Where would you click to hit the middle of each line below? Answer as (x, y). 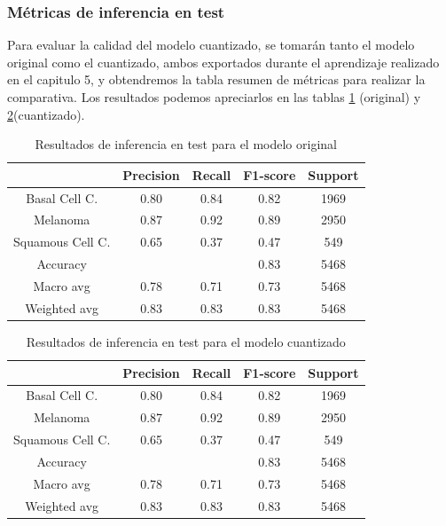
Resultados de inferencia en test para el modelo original (186, 144)
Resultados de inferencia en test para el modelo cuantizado (186, 341)
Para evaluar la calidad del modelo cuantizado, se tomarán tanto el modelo (211, 45)
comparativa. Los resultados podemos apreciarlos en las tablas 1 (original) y (214, 97)
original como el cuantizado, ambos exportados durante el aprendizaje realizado (223, 62)
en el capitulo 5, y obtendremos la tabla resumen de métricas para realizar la (216, 79)
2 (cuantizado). (46, 114)
